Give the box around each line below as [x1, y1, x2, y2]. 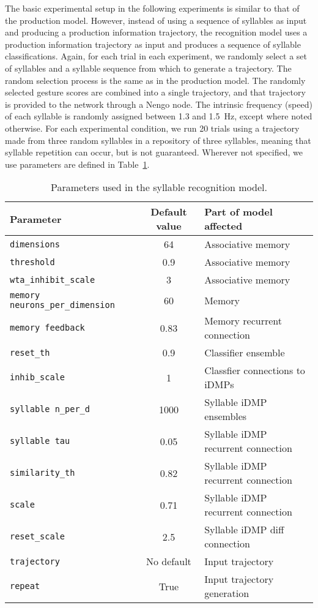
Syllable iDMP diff [204, 522, 284, 537]
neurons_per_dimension [10, 300, 115, 310]
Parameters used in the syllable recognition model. [51, 180, 267, 195]
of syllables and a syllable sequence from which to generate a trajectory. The [5, 61, 292, 74]
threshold [10, 257, 55, 267]
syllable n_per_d [10, 404, 90, 415]
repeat [10, 581, 40, 591]
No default [146, 554, 191, 569]
